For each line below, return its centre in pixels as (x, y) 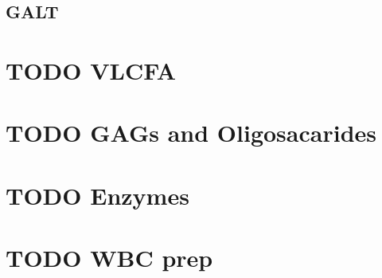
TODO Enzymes (97, 195)
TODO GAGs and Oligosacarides (191, 133)
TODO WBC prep (109, 258)
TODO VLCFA (91, 70)
